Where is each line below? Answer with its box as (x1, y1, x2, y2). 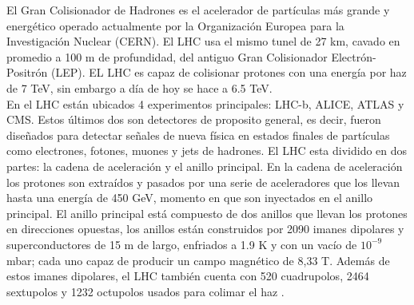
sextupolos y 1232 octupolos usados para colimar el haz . (6, 283, 285, 299)
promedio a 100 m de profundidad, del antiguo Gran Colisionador (6, 48, 328, 65)
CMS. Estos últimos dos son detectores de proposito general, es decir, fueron (6, 111, 381, 128)
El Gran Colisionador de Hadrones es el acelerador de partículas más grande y (6, 2, 390, 18)
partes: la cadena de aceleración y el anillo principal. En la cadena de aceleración (6, 157, 403, 174)
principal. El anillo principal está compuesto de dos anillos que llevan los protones (6, 204, 408, 221)
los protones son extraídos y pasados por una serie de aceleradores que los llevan (6, 173, 400, 190)
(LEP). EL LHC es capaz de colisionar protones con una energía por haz (50, 64, 407, 81)
